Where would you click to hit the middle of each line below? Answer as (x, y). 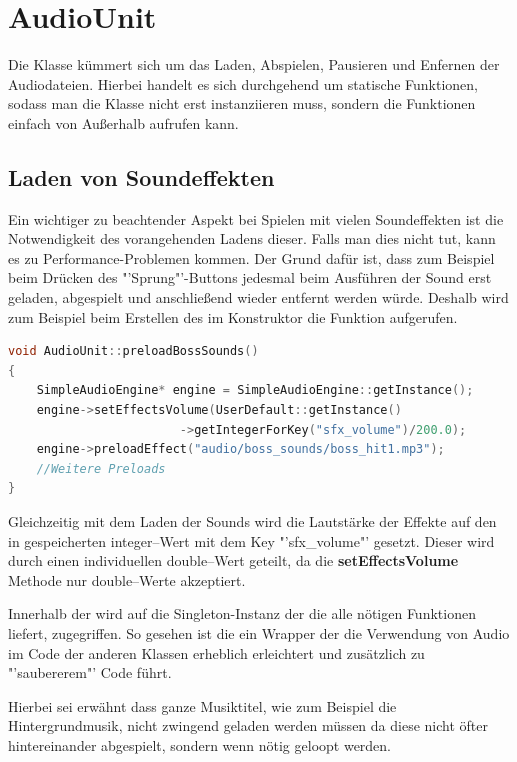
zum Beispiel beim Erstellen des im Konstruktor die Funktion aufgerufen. (233, 316)
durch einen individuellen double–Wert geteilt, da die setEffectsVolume (233, 560)
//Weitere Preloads (101, 468)
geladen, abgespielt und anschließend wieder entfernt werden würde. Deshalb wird (258, 297)
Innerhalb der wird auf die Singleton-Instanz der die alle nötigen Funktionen (242, 613)
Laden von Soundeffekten (141, 176)
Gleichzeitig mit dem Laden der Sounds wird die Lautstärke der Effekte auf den (252, 521)
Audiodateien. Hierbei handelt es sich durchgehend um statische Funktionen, (243, 83)
